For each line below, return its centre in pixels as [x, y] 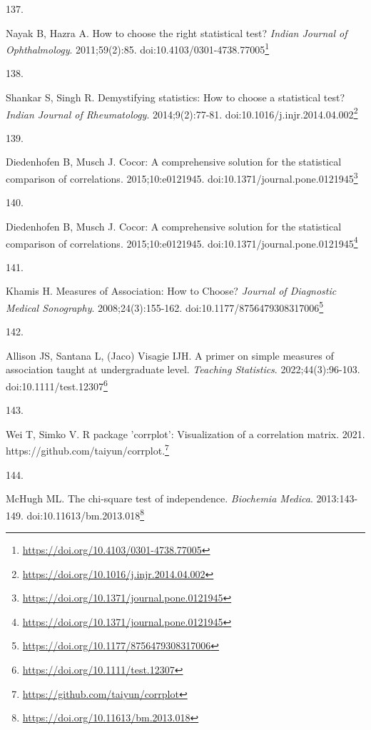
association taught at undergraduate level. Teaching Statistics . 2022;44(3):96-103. [183, 369]
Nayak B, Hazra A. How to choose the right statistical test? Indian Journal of [177, 32]
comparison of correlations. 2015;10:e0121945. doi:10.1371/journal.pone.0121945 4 [182, 242]
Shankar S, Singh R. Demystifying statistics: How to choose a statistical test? [176, 97]
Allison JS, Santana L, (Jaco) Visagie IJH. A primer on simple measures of [170, 355]
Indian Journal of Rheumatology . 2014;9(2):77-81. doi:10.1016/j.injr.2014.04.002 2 [182, 113]
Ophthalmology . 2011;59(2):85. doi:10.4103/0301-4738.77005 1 [138, 48]
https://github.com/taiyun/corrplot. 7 [87, 450]
